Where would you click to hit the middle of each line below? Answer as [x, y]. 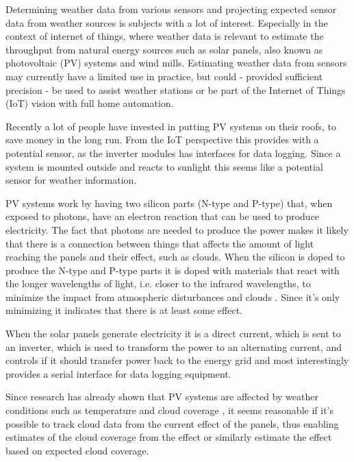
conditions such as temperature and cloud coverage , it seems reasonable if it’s [169, 410]
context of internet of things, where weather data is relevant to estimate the [165, 36]
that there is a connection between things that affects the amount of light [160, 243]
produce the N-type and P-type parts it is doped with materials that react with [173, 270]
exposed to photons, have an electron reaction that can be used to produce [163, 216]
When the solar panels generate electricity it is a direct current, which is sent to [173, 333]
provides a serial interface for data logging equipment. [118, 373]
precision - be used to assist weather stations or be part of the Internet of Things [176, 89]
